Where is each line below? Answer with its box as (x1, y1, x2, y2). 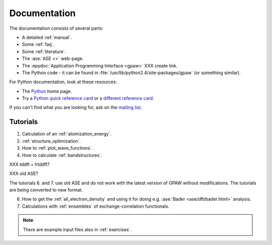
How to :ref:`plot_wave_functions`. (22, 145, 93, 151)
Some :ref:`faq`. (22, 41, 55, 47)
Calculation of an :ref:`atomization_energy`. (22, 131, 112, 137)
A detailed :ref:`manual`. (22, 34, 72, 40)
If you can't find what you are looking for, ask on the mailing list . (9, 104, 142, 110)
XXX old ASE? (9, 170, 39, 176)
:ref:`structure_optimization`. (22, 138, 81, 144)
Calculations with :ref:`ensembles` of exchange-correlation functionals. (22, 203, 170, 209)
